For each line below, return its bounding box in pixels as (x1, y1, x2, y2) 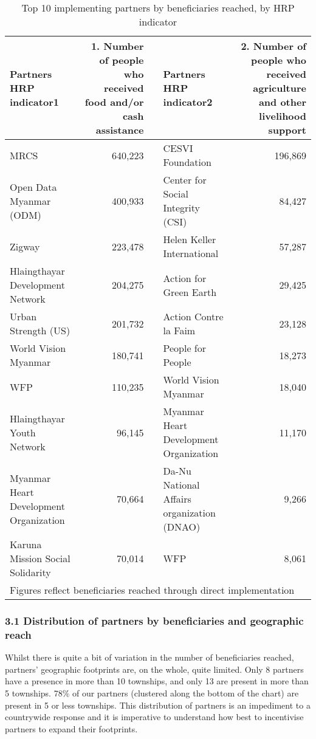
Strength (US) (10, 323, 70, 337)
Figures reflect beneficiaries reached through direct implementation (10, 583, 295, 597)
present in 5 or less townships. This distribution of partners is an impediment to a (5, 698, 311, 711)
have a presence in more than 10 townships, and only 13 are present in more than (5, 675, 309, 687)
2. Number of (241, 39, 306, 53)
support (268, 123, 306, 137)
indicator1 (10, 95, 59, 109)
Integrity (163, 201, 201, 215)
